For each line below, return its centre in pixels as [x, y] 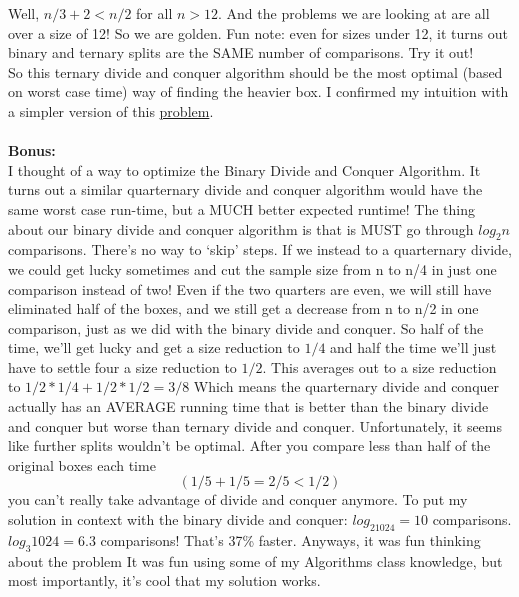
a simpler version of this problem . [111, 110]
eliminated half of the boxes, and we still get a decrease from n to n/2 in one [243, 308]
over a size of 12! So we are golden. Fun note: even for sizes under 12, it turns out [258, 32]
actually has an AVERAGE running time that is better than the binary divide [248, 406]
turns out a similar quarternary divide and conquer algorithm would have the [245, 189]
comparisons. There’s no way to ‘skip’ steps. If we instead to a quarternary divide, [260, 249]
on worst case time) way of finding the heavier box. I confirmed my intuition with [258, 91]
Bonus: [32, 150]
